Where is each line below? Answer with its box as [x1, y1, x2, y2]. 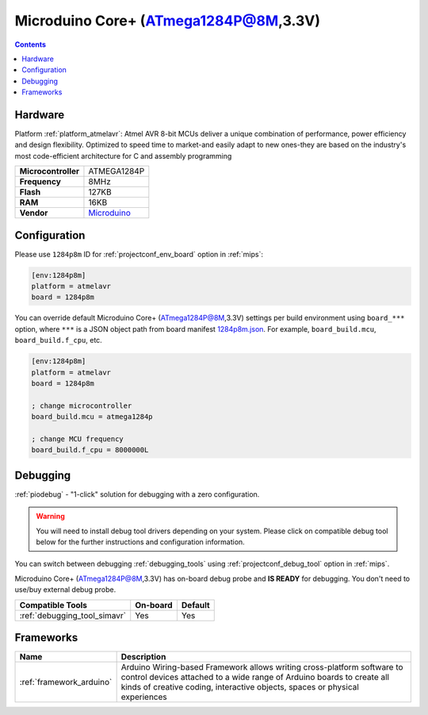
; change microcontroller [31, 401, 132, 410]
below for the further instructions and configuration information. [36, 537, 245, 547]
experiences [120, 691, 167, 702]
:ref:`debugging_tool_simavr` [19, 609, 127, 621]
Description [120, 652, 166, 663]
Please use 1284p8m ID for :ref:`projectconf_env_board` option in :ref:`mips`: [14, 249, 264, 259]
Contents [14, 40, 47, 49]
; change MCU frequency [31, 434, 124, 444]
